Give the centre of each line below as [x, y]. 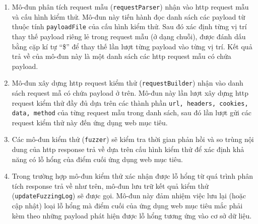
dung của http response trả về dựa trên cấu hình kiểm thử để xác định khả [128, 149]
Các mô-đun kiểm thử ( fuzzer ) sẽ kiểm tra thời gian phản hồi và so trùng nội [133, 139]
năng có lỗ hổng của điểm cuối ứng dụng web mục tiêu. [97, 159]
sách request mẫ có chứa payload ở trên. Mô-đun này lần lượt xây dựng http [130, 92]
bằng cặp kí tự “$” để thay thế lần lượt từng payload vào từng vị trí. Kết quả [132, 46]
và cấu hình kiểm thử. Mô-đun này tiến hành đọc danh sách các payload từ [128, 16]
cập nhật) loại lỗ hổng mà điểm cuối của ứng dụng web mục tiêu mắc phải [127, 206]
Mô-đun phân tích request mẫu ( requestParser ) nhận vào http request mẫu [130, 7]
